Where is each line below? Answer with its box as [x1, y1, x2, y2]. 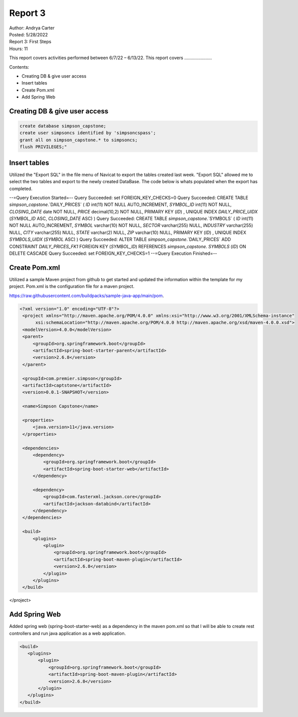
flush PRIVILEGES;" [19, 144, 67, 150]
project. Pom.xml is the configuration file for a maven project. [9, 284, 135, 290]
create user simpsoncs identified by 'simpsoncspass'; [19, 130, 156, 136]
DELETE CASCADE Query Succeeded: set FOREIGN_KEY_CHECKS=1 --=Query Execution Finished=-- [9, 250, 218, 256]
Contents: [9, 64, 29, 70]
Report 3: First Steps [9, 39, 52, 45]
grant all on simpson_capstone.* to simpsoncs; [19, 137, 138, 143]
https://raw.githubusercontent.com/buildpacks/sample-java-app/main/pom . [9, 293, 164, 299]
